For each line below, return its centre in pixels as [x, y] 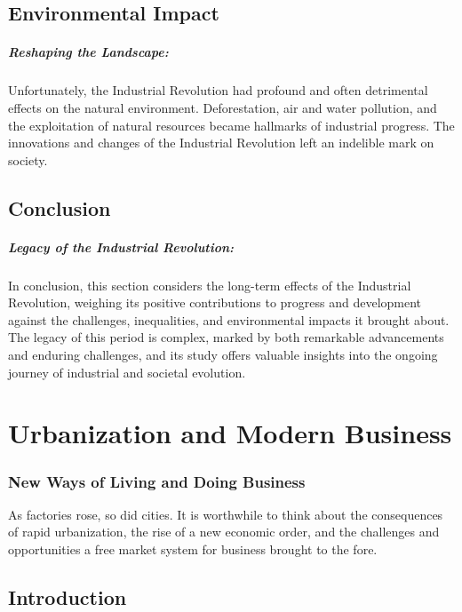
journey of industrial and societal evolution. [127, 372]
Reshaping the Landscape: [88, 52]
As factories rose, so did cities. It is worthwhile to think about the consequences [226, 514]
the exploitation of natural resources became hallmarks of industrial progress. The [231, 125]
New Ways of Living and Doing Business [157, 481]
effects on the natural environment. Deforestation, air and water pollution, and [223, 107]
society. [28, 159]
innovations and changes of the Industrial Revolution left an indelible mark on [221, 143]
